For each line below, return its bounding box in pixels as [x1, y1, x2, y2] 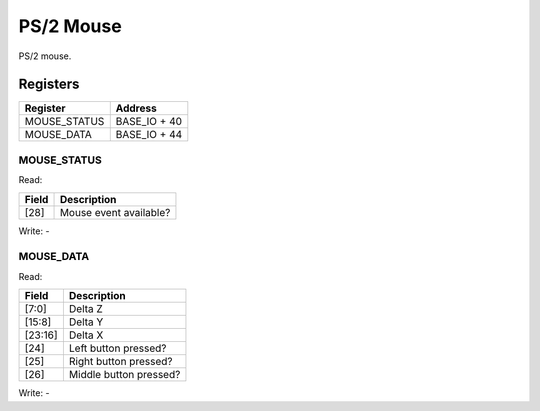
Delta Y [68, 315, 104, 329]
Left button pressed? [68, 341, 167, 355]
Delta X [68, 328, 104, 342]
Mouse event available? [59, 205, 171, 219]
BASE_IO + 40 [115, 115, 183, 129]
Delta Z [68, 302, 104, 316]
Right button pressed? [68, 355, 173, 369]
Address [115, 101, 157, 115]
